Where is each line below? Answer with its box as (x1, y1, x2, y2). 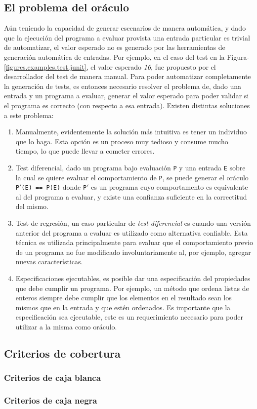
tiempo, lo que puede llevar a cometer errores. (15, 146, 155, 156)
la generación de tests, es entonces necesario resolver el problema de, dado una (4, 81, 242, 91)
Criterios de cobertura (4, 346, 121, 361)
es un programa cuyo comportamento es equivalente (91, 182, 248, 192)
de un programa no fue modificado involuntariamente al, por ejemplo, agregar (15, 246, 251, 257)
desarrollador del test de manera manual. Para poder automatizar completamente (4, 71, 251, 82)
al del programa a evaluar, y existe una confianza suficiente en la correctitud (15, 191, 247, 202)
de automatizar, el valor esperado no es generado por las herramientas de (4, 42, 225, 52)
